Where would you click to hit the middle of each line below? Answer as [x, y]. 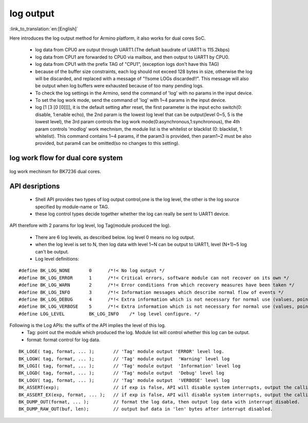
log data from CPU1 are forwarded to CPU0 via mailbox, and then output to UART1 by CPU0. [132, 57]
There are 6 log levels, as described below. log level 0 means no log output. [115, 237]
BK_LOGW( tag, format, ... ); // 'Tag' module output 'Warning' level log [124, 359]
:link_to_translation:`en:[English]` [44, 29]
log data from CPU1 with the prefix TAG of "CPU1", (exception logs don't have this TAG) [127, 64]
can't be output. [52, 251]
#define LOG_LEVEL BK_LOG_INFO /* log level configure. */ [109, 314]
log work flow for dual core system [66, 158]
